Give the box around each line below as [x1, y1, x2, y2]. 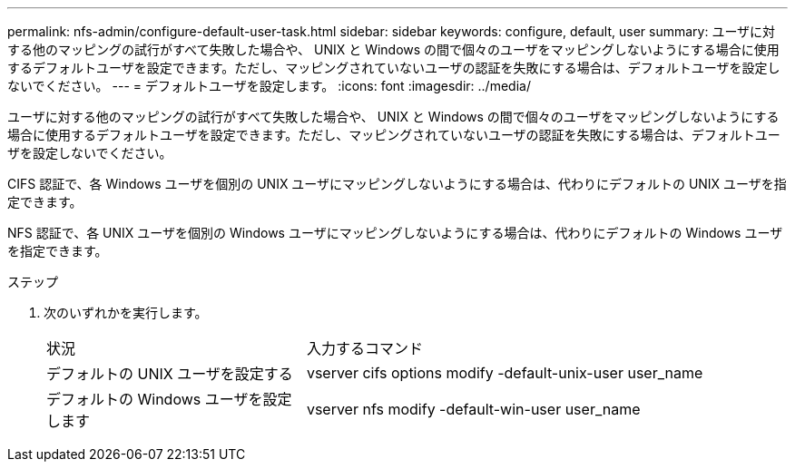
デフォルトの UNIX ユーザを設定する [46, 365, 293, 383]
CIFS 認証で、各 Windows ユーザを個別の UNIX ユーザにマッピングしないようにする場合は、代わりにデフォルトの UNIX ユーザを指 [7, 176, 787, 191]
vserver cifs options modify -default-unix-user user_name [306, 364, 703, 382]
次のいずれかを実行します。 [44, 305, 208, 320]
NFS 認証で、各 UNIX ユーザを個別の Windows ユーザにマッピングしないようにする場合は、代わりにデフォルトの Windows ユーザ [7, 225, 783, 240]
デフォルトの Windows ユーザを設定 [46, 390, 292, 408]
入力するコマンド [306, 339, 423, 357]
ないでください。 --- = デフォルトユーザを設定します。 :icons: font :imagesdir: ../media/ [7, 78, 531, 93]
